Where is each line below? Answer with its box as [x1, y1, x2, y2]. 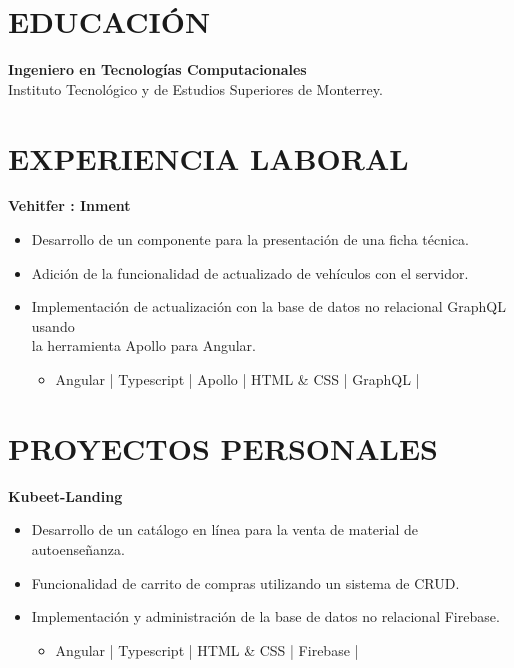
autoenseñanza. [31, 538, 125, 559]
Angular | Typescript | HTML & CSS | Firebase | [55, 639, 359, 660]
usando [31, 315, 75, 336]
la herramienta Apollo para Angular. [31, 335, 256, 356]
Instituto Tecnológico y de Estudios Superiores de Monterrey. [8, 78, 383, 99]
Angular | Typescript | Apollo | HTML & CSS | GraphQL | [55, 369, 420, 389]
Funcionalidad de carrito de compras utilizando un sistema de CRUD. [31, 572, 460, 593]
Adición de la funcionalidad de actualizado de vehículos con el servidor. [31, 262, 469, 283]
